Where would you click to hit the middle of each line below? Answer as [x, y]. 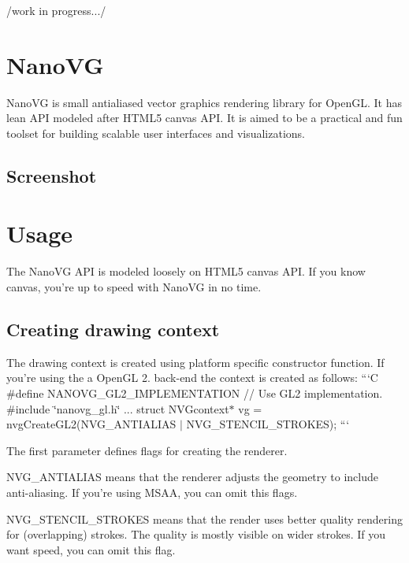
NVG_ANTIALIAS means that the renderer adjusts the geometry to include [193, 477]
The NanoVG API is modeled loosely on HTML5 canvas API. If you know [186, 271]
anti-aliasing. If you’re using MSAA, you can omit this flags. [152, 492]
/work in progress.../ [56, 10]
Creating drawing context [113, 329]
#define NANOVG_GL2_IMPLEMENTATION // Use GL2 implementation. [195, 393]
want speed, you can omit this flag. [91, 549]
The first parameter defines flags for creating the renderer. [147, 450]
